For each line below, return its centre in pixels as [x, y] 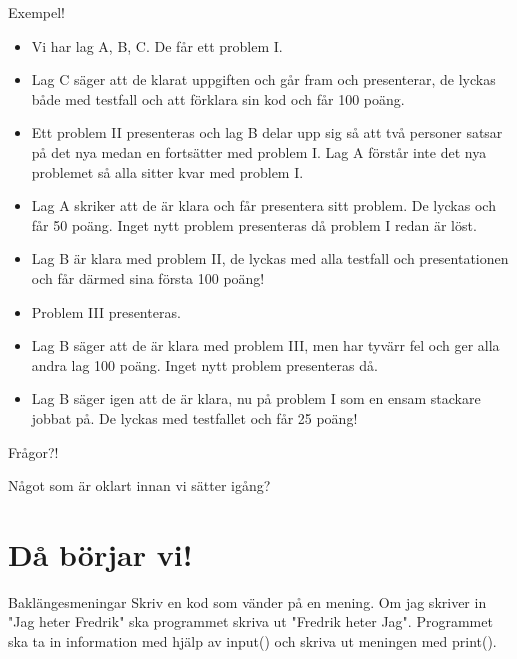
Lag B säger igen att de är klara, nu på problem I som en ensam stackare [256, 398]
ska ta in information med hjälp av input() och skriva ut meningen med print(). [252, 641]
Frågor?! [33, 451]
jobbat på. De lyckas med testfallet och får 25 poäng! [194, 417]
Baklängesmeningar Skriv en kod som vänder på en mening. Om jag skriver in [247, 601]
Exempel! [36, 12]
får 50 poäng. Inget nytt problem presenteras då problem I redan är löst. [254, 224]
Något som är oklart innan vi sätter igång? [139, 485]
